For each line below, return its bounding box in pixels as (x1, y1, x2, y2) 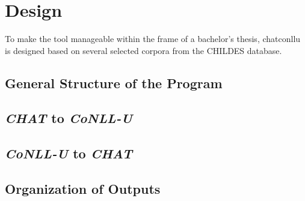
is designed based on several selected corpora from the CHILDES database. (5, 44, 282, 56)
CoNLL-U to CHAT (5, 144, 132, 163)
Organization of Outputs (5, 179, 161, 198)
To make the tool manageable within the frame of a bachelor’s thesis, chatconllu (5, 32, 301, 45)
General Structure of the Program (5, 73, 223, 92)
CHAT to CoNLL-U (5, 109, 132, 127)
